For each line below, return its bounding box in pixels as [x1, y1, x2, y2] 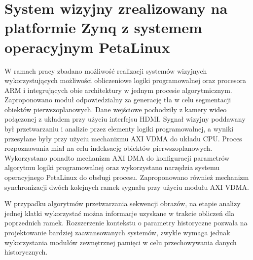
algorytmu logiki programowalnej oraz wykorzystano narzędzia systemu [4, 162, 220, 173]
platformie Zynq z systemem [4, 17, 202, 38]
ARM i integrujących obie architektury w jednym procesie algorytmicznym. [4, 85, 232, 95]
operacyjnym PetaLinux [4, 37, 170, 57]
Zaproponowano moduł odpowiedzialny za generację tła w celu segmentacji [4, 94, 231, 105]
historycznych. [4, 247, 48, 257]
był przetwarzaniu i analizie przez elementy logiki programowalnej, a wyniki [4, 124, 234, 134]
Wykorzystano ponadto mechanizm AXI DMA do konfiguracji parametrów [4, 152, 230, 163]
